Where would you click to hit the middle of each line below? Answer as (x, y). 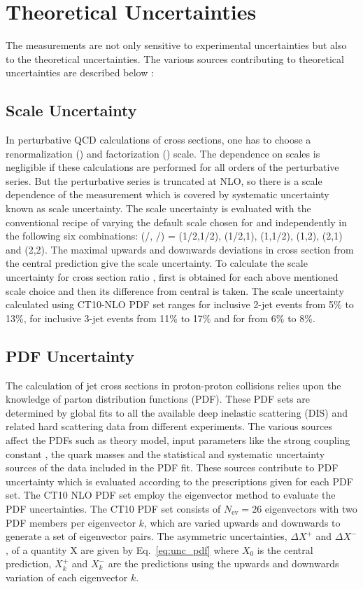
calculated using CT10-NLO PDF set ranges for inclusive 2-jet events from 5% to (180, 304)
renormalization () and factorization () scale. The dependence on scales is (163, 153)
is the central (285, 549)
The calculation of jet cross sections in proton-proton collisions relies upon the (173, 385)
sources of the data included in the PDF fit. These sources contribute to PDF (172, 467)
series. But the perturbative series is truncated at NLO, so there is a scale (164, 180)
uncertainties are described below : (80, 72)
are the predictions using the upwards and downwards (223, 563)
